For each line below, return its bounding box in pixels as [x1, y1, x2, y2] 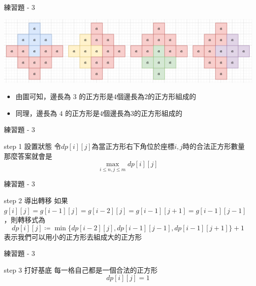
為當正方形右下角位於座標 [92, 141, 175, 151]
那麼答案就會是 [4, 150, 52, 161]
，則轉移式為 [4, 214, 45, 225]
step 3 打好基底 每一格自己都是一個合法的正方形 [4, 264, 158, 275]
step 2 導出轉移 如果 [4, 195, 68, 205]
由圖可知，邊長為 [15, 91, 71, 102]
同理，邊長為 [15, 107, 57, 118]
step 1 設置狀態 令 [4, 141, 61, 151]
